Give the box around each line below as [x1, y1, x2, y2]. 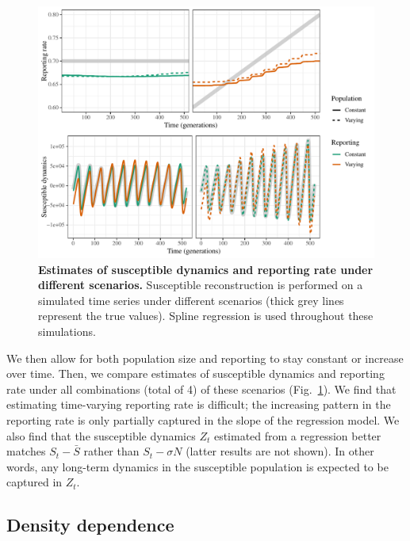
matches [6, 443, 46, 459]
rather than [83, 443, 140, 459]
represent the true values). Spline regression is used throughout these [38, 307, 374, 324]
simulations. [38, 322, 96, 339]
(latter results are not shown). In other [186, 443, 374, 459]
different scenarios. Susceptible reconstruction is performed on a [38, 276, 363, 293]
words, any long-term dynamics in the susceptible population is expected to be [6, 458, 389, 474]
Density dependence [6, 512, 174, 537]
